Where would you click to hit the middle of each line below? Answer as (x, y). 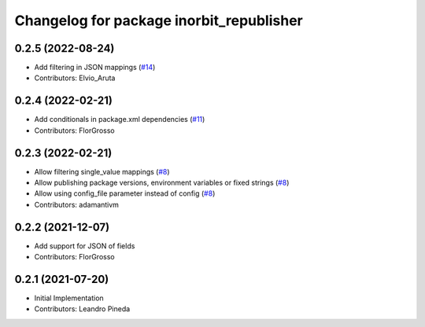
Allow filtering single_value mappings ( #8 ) (102, 171)
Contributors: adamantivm (77, 204)
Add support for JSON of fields (85, 246)
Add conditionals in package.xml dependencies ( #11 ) (120, 119)
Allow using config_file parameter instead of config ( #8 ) (125, 193)
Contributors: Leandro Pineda (82, 309)
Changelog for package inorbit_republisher (159, 20)
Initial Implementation (69, 298)
